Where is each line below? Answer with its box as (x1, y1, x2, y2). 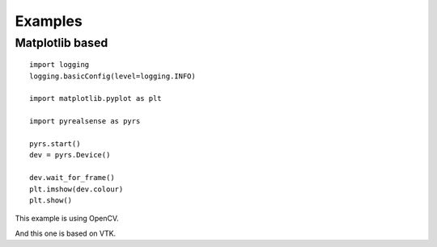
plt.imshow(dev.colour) (29, 184, 124, 194)
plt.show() (29, 195, 73, 205)
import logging (29, 61, 90, 69)
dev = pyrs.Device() (29, 150, 111, 160)
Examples (15, 12, 83, 30)
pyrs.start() (29, 139, 81, 149)
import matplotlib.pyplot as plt (29, 94, 162, 103)
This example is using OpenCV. (15, 214, 119, 224)
